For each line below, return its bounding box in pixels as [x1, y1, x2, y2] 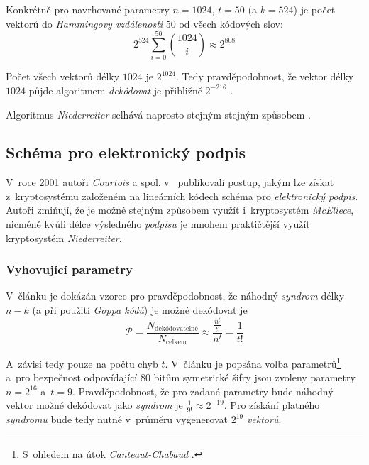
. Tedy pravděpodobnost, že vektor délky [176, 69, 354, 84]
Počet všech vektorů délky [6, 69, 120, 84]
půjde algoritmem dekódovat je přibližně [28, 82, 202, 97]
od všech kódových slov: [179, 16, 283, 31]
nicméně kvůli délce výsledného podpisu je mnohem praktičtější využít [6, 217, 310, 231]
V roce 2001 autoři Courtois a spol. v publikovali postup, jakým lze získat [6, 175, 334, 190]
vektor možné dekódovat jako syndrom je [6, 398, 183, 412]
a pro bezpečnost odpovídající [6, 370, 138, 385]
